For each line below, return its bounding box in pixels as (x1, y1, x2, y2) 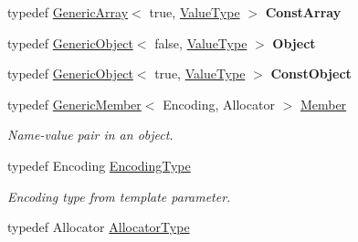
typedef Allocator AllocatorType (7, 217, 190, 237)
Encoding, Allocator (163, 94, 275, 113)
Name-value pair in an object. (7, 125, 174, 144)
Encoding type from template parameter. (7, 186, 231, 205)
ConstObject (270, 64, 352, 83)
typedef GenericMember (7, 94, 142, 113)
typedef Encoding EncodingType (7, 155, 191, 174)
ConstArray (265, 3, 342, 21)
